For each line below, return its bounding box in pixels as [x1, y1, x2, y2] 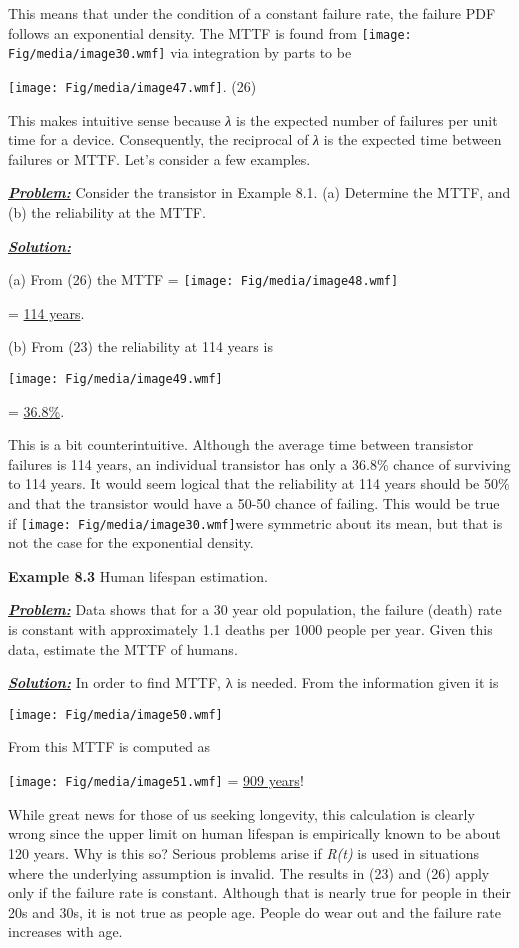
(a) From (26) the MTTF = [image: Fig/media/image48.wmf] [8, 269, 399, 290]
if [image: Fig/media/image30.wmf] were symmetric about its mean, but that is [8, 512, 503, 533]
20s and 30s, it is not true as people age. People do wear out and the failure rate [8, 901, 501, 922]
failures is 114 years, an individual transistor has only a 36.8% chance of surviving [8, 453, 511, 474]
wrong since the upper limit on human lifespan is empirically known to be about [8, 823, 501, 844]
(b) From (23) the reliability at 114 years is [8, 336, 273, 357]
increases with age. [8, 921, 123, 942]
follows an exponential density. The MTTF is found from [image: [8, 22, 412, 43]
